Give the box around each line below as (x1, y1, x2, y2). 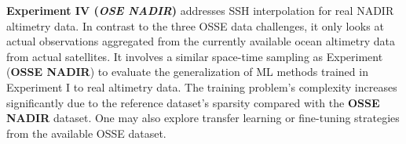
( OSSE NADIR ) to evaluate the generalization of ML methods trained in (6, 63, 368, 80)
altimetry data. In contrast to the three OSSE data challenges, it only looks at (6, 17, 384, 34)
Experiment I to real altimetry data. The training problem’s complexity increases (6, 78, 397, 95)
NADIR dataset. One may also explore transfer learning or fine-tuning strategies (6, 110, 400, 126)
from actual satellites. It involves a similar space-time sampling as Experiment (6, 48, 383, 64)
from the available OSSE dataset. (6, 124, 166, 141)
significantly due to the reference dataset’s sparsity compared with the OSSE (6, 94, 380, 110)
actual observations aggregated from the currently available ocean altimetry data (6, 33, 396, 49)
